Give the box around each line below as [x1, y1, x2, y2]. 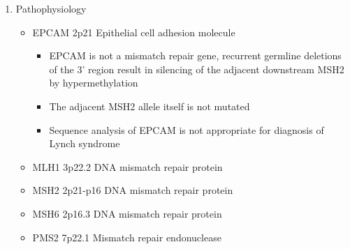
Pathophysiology [15, 1, 87, 15]
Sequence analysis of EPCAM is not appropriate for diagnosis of [49, 122, 324, 137]
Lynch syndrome [49, 136, 120, 151]
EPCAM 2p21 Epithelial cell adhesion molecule [32, 24, 235, 39]
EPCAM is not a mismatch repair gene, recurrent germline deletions [49, 48, 342, 63]
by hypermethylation [49, 75, 138, 90]
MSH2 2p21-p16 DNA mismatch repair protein [32, 183, 233, 197]
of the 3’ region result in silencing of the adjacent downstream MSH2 [49, 61, 344, 76]
